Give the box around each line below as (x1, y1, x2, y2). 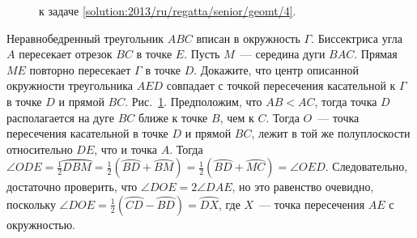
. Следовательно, (325, 158, 408, 175)
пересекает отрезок (19, 45, 113, 62)
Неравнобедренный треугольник (6, 29, 164, 46)
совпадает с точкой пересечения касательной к (166, 77, 396, 94)
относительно (6, 140, 73, 157)
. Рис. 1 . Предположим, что (125, 92, 262, 109)
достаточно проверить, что (6, 178, 138, 195)
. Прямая (354, 45, 398, 62)
